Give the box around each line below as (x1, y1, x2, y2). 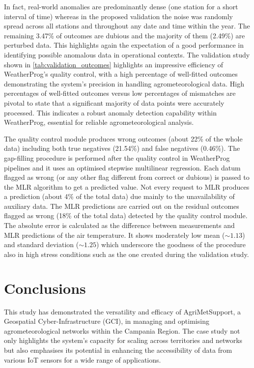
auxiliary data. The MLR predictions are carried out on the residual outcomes (4, 200, 239, 211)
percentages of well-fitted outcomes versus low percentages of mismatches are (4, 88, 236, 98)
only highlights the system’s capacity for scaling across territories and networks (4, 335, 243, 345)
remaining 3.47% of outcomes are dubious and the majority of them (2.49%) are (4, 30, 245, 40)
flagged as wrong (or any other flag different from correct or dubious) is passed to (4, 172, 250, 182)
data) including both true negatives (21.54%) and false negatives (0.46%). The (4, 143, 240, 153)
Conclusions (4, 278, 86, 298)
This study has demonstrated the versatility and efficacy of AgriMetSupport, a (4, 306, 241, 316)
